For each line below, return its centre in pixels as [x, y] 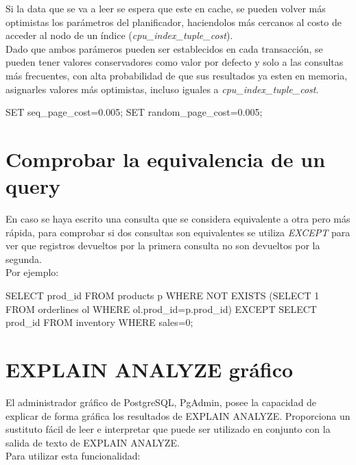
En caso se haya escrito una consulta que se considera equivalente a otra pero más [178, 219]
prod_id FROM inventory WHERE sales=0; [99, 322]
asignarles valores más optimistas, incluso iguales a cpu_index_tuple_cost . [162, 89]
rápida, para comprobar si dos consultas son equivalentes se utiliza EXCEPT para [178, 232]
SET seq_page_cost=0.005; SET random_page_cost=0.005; [134, 112]
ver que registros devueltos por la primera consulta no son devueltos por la [163, 246]
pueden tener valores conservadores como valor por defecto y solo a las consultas [175, 62]
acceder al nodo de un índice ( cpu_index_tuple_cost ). [119, 35]
